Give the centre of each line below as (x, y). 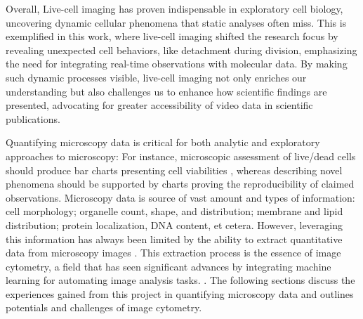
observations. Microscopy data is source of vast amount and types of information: (180, 197)
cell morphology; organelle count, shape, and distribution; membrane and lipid (174, 211)
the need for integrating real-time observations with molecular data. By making (177, 64)
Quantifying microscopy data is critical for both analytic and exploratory (163, 142)
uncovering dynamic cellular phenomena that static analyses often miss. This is (176, 22)
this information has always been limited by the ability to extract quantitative (174, 239)
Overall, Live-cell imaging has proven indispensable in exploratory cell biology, (174, 8)
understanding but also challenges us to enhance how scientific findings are (166, 91)
